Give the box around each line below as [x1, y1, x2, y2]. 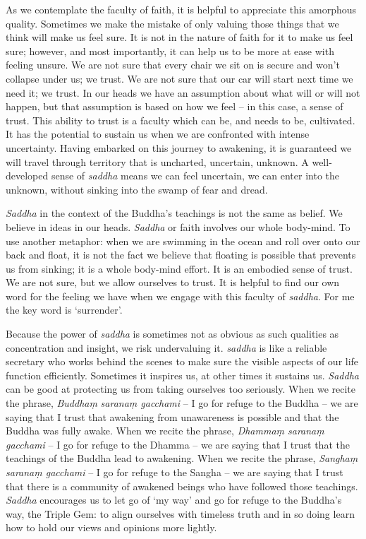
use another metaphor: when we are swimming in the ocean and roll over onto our [6, 233, 360, 248]
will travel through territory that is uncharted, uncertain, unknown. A [6, 154, 309, 169]
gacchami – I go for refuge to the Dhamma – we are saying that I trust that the [6, 437, 350, 451]
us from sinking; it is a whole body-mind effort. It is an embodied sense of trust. [6, 261, 353, 276]
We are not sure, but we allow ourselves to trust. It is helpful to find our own [6, 275, 340, 290]
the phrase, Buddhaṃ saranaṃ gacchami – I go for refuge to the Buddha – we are [6, 396, 358, 410]
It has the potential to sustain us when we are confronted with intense [6, 126, 310, 141]
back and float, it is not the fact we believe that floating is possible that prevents [6, 247, 356, 262]
